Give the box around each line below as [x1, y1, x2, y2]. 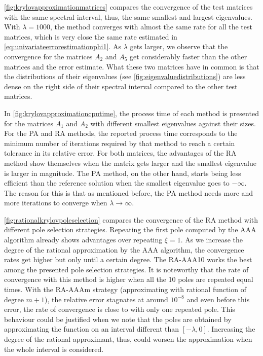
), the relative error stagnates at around [45, 294, 168, 304]
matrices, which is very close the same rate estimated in [4, 31, 177, 42]
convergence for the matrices [4, 51, 93, 61]
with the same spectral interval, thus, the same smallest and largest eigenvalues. [4, 11, 252, 22]
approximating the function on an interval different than [4, 324, 179, 334]
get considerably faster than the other [129, 51, 247, 61]
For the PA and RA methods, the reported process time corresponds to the [4, 128, 238, 138]
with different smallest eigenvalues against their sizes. [90, 118, 256, 128]
